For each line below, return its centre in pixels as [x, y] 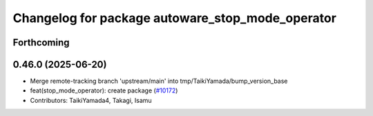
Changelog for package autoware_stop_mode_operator [174, 18]
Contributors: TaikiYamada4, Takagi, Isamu [91, 100]
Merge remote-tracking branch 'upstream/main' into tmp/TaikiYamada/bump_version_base [159, 81]
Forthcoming [41, 42]
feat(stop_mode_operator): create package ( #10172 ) [104, 90]
